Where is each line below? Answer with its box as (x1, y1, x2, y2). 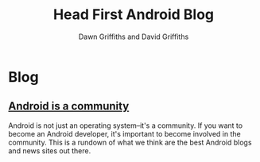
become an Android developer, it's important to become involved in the (8, 129, 241, 138)
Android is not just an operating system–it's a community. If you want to (8, 121, 243, 130)
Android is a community (8, 99, 130, 113)
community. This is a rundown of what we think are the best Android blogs (8, 137, 252, 147)
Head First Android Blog (52, 6, 215, 24)
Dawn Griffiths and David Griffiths (78, 32, 189, 41)
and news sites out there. (8, 145, 91, 156)
